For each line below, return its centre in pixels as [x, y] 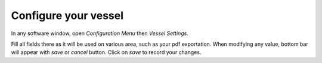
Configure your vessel [67, 15]
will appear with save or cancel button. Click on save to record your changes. [106, 52]
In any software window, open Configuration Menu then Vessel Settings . [100, 33]
